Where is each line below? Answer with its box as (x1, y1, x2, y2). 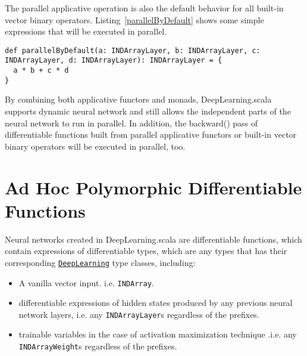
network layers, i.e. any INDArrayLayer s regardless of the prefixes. (18, 308, 259, 320)
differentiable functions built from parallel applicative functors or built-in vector (5, 128, 297, 141)
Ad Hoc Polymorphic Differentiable (5, 175, 302, 199)
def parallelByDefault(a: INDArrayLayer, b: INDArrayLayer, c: (5, 46, 261, 55)
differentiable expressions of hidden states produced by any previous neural (18, 296, 293, 309)
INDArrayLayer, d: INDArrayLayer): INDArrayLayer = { (5, 56, 223, 65)
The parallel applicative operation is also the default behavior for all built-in (5, 2, 284, 14)
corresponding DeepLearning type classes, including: (5, 256, 196, 268)
